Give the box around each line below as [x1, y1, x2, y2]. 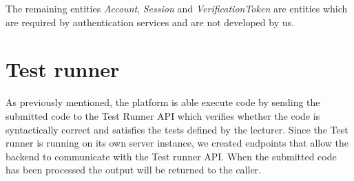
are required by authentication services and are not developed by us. [6, 14, 294, 29]
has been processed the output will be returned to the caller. [6, 162, 261, 177]
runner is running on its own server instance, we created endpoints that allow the [6, 136, 349, 150]
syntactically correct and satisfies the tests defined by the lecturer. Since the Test [6, 122, 348, 136]
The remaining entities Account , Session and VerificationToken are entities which [6, 1, 348, 15]
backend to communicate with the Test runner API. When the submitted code [6, 149, 337, 163]
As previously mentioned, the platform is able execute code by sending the [6, 95, 320, 109]
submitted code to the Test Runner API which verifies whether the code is [6, 108, 320, 123]
